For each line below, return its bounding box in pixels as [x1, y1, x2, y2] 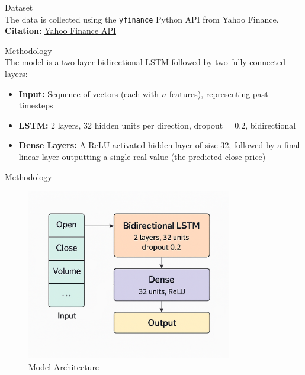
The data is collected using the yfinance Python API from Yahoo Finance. [5, 12, 279, 25]
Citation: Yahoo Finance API [5, 24, 117, 37]
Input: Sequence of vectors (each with [18, 87, 159, 100]
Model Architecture [28, 360, 99, 373]
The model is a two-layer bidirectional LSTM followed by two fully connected [5, 56, 285, 68]
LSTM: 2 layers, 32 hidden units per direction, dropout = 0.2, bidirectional [18, 118, 296, 131]
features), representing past [169, 87, 268, 100]
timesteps [18, 99, 53, 111]
